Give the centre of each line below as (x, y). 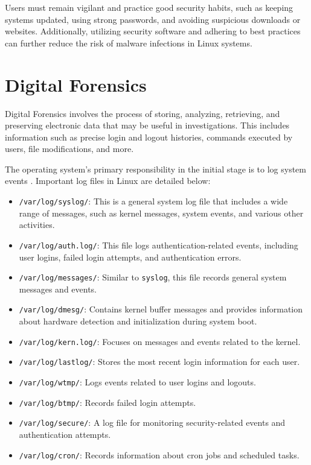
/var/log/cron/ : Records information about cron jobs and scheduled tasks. (159, 454)
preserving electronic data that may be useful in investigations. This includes (147, 125)
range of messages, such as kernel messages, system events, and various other (161, 213)
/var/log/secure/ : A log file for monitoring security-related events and (152, 422)
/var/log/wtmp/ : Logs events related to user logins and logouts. (137, 381)
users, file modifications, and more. (69, 149)
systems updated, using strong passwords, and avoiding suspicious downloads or (153, 19)
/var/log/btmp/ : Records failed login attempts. (107, 402)
